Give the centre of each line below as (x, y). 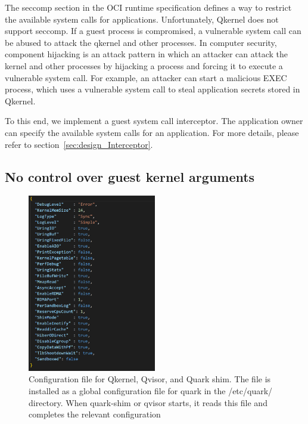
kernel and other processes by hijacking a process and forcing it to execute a (144, 65)
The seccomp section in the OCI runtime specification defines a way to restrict (148, 7)
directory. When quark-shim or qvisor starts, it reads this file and (148, 402)
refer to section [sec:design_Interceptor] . (79, 144)
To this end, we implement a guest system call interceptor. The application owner (154, 121)
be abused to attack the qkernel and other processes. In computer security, (141, 42)
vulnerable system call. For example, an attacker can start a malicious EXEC (146, 77)
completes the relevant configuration (95, 414)
